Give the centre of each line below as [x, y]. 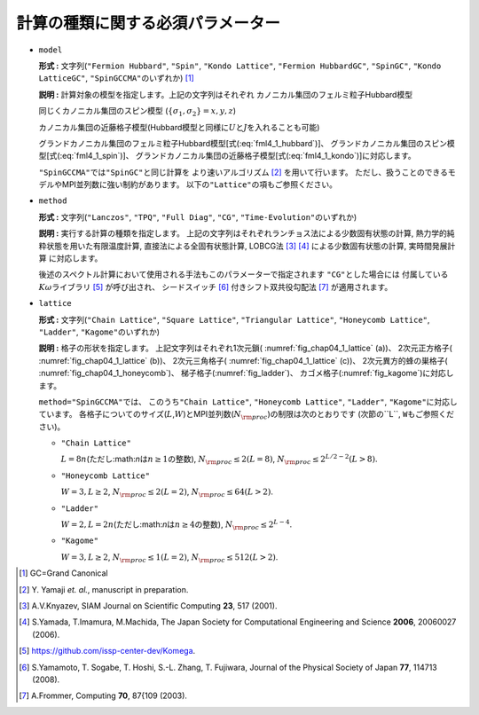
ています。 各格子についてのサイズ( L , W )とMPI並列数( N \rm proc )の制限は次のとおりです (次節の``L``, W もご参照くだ [247, 415]
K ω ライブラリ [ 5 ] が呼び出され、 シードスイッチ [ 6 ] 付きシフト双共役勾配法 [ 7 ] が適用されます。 [216, 287]
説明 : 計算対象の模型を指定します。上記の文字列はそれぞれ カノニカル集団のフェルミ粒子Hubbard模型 [225, 94]
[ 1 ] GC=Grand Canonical [63, 573]
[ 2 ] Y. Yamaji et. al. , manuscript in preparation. [104, 589]
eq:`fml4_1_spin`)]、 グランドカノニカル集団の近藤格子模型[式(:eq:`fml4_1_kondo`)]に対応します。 [239, 156]
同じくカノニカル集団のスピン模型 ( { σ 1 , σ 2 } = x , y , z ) [137, 112]
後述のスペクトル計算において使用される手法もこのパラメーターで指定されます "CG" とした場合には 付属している [243, 274]
